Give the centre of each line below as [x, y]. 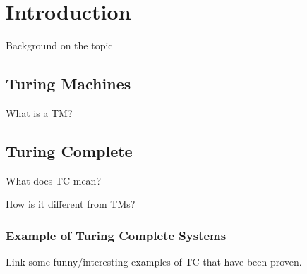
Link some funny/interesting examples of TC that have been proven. [154, 262]
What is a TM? [39, 112]
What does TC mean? [54, 180]
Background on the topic [59, 45]
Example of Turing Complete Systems [116, 235]
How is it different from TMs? [71, 204]
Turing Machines [68, 83]
